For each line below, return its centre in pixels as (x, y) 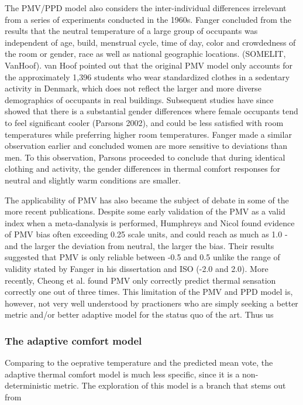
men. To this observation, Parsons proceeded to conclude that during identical (145, 157)
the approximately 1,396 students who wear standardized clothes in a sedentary (147, 76)
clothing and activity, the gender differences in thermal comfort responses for (143, 169)
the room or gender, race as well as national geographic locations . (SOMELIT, (145, 54)
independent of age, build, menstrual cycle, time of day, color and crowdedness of (150, 42)
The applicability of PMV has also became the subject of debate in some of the (147, 200)
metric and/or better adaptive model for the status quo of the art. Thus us (139, 314)
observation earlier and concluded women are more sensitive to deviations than (146, 146)
